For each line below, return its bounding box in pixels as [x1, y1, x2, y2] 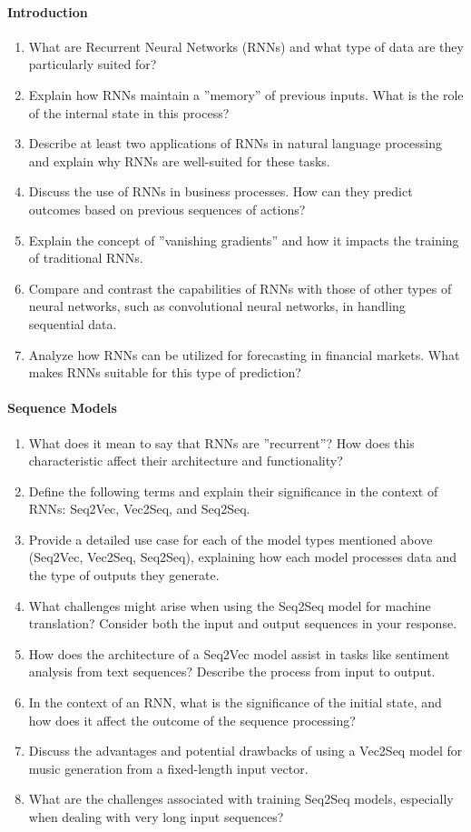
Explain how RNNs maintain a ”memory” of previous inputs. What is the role [28, 85, 464, 104]
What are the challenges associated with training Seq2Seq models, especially [28, 789, 454, 808]
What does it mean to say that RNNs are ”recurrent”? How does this [28, 433, 415, 452]
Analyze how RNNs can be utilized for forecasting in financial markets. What [28, 345, 460, 364]
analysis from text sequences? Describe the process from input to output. [28, 662, 436, 681]
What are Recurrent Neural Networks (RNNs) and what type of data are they [28, 36, 464, 55]
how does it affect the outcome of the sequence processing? [28, 710, 356, 729]
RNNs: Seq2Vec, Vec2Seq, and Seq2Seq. [28, 499, 250, 518]
